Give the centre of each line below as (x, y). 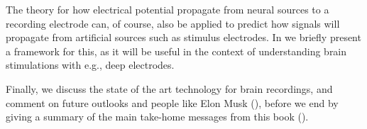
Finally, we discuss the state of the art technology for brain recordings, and (169, 88)
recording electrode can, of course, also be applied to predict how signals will (173, 23)
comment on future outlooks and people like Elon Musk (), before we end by (172, 102)
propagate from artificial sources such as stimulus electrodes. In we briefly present (183, 37)
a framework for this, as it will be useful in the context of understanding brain (176, 51)
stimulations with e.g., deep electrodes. (90, 65)
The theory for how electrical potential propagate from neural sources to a (168, 9)
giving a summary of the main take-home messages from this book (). (157, 117)
